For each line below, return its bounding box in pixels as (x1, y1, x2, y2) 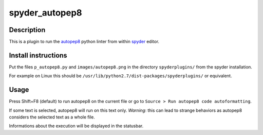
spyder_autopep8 (9, 7, 82, 18)
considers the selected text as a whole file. (9, 114, 95, 120)
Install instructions (9, 51, 68, 59)
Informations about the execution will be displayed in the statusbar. (9, 123, 144, 129)
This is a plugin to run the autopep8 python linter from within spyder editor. (9, 39, 159, 45)
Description (9, 26, 46, 34)
